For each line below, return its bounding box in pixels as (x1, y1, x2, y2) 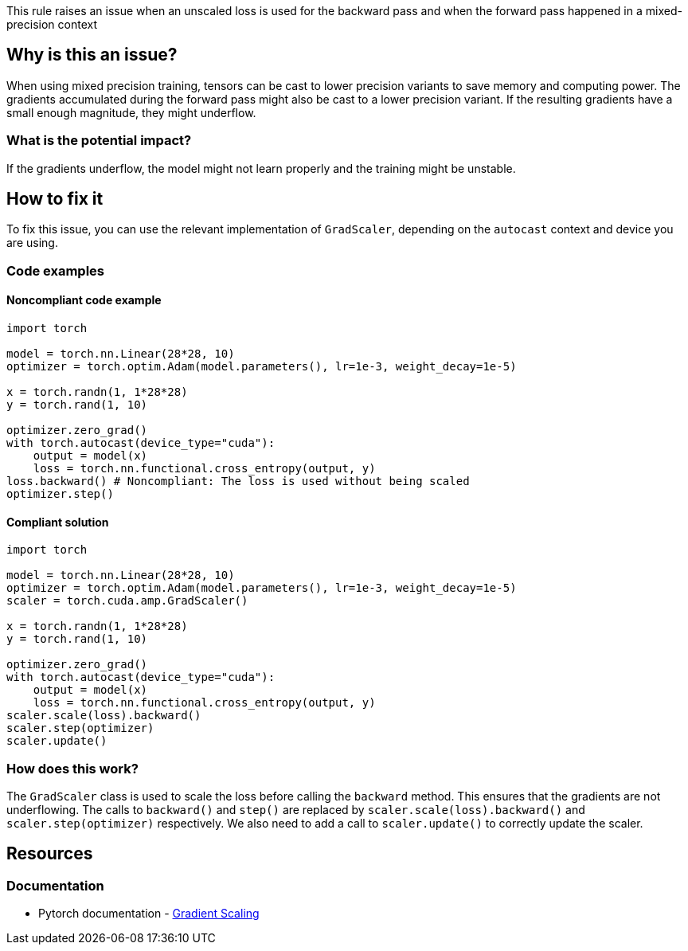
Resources (6, 843, 93, 864)
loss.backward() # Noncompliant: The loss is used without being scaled (6, 475, 470, 488)
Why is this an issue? (6, 45, 178, 65)
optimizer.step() (6, 487, 114, 501)
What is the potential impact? (6, 132, 192, 149)
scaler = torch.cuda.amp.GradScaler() (6, 594, 248, 608)
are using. (6, 236, 58, 250)
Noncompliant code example (6, 293, 162, 307)
